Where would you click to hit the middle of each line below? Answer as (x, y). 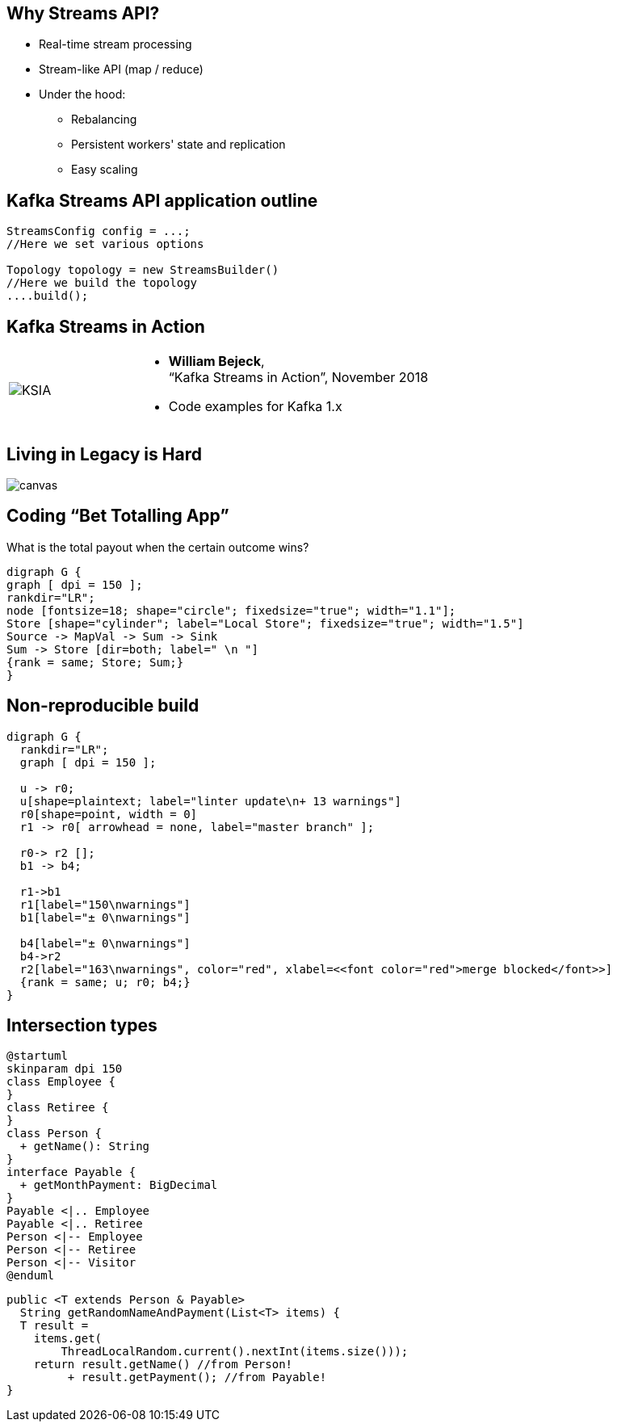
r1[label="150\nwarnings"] (105, 904)
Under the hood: (82, 94)
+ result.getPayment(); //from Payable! (197, 1378)
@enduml (31, 1276)
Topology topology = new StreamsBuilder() (143, 270)
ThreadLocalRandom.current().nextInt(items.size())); (235, 1352)
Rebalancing (104, 120)
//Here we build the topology (102, 283)
